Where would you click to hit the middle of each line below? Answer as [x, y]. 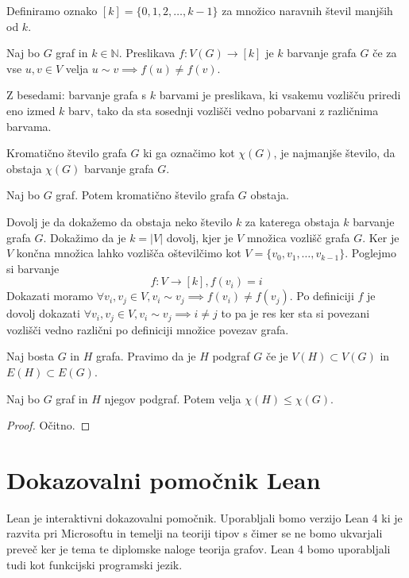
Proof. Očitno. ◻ [48, 425]
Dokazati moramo [50, 296]
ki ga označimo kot [189, 153]
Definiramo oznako [52, 10]
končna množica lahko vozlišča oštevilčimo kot [129, 253]
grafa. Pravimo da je [146, 356]
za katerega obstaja [292, 221]
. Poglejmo [370, 253]
